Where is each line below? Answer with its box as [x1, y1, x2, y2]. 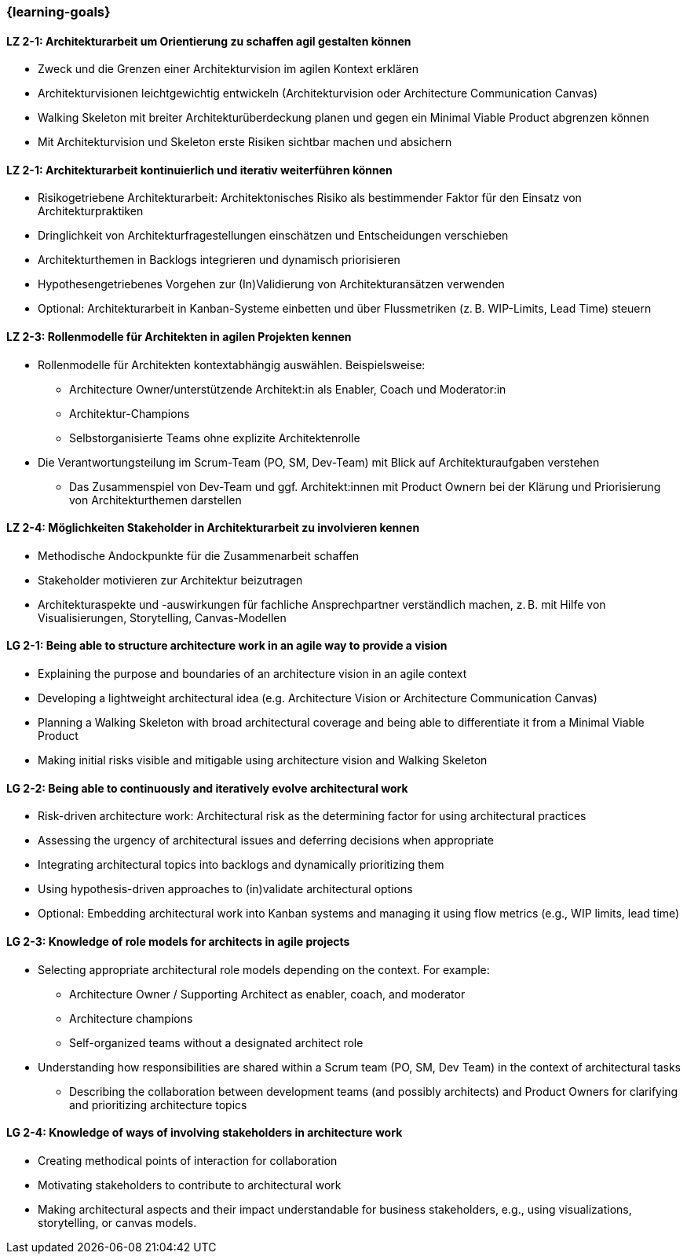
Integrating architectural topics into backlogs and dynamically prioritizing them [38, 858, 444, 872]
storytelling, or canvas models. [38, 1215, 197, 1229]
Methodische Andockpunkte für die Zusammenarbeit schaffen [38, 548, 360, 562]
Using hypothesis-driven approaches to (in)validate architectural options [38, 882, 413, 896]
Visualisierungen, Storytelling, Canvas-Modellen [38, 610, 287, 625]
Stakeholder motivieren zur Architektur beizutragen [38, 573, 303, 587]
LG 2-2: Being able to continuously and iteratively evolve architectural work [6, 781, 408, 795]
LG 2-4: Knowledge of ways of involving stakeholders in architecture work [6, 1126, 403, 1140]
